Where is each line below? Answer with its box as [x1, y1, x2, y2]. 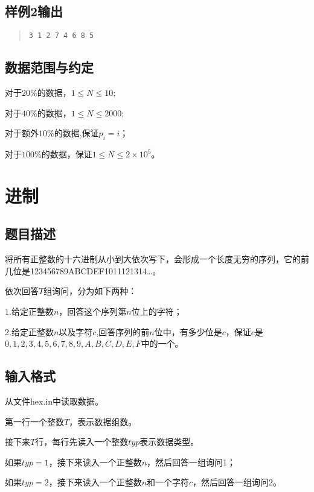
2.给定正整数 [5, 325, 54, 338]
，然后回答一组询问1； [147, 455, 236, 468]
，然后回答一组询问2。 [193, 476, 282, 488]
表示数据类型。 [139, 435, 199, 448]
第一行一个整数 [5, 415, 64, 427]
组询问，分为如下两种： [43, 285, 137, 297]
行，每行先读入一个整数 [35, 435, 129, 448]
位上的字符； [131, 305, 182, 317]
